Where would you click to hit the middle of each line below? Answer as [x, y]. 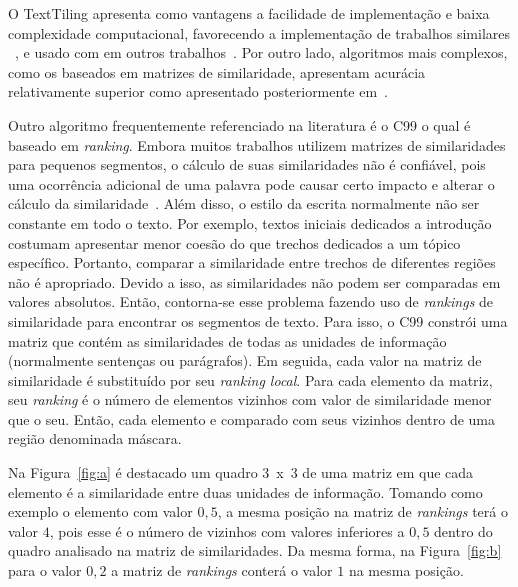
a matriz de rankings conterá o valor [222, 570]
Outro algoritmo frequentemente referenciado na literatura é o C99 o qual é [239, 124]
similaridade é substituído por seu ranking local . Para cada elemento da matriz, [250, 379]
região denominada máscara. [95, 438]
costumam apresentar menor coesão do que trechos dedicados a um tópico [234, 242]
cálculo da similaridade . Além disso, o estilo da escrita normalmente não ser [244, 203]
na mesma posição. [406, 570]
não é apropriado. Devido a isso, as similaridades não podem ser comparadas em [254, 281]
